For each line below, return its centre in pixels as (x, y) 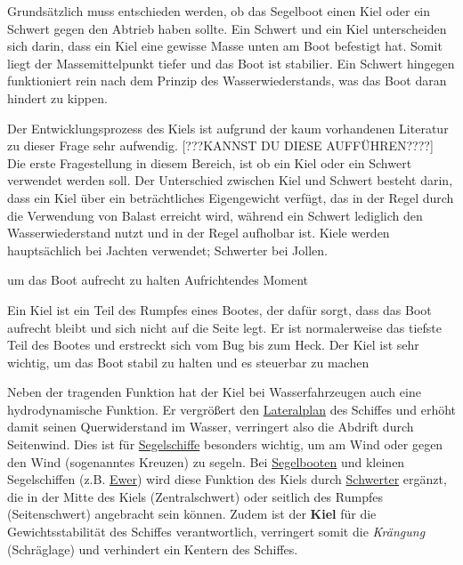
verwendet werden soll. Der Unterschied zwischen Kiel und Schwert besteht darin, (230, 180)
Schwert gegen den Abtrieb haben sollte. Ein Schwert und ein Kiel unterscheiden (227, 28)
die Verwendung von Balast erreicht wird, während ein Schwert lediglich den (215, 215)
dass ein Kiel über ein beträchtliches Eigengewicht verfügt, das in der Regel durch (231, 197)
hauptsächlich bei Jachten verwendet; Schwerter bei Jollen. (167, 250)
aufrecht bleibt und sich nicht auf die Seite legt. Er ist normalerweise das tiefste (224, 327)
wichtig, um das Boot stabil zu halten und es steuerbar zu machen (188, 362)
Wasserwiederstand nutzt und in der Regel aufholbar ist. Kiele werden (199, 233)
